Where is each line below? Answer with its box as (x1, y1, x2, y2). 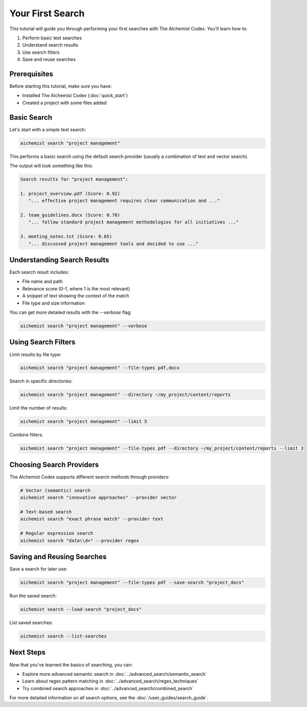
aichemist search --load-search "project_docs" (20, 606, 142, 612)
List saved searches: (9, 620, 53, 626)
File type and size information (22, 300, 85, 306)
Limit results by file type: (9, 351, 61, 357)
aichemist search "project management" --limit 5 (20, 419, 147, 424)
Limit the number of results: (9, 405, 68, 411)
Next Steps (9, 648, 46, 657)
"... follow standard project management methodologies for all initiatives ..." (28, 219, 239, 225)
